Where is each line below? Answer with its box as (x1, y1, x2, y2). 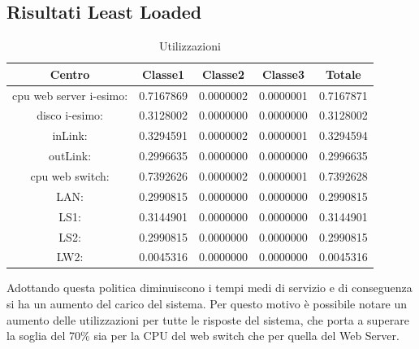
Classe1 (142, 65, 185, 82)
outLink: (49, 147, 92, 164)
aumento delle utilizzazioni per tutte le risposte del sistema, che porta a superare (6, 311, 409, 328)
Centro (50, 65, 90, 82)
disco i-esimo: (37, 107, 103, 124)
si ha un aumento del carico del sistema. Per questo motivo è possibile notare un (6, 295, 408, 312)
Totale (325, 65, 361, 82)
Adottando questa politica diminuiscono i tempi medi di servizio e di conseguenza (6, 279, 413, 296)
